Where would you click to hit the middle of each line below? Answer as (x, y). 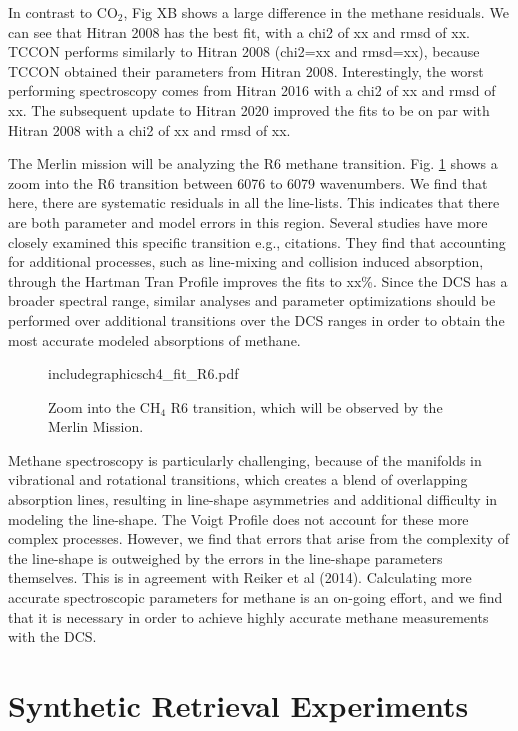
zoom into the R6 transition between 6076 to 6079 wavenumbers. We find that (248, 182)
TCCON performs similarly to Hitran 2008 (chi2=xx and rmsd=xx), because (244, 51)
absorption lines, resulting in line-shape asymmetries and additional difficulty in (253, 499)
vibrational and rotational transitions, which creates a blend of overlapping (238, 479)
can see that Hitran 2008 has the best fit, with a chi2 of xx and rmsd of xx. (239, 31)
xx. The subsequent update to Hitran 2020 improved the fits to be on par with (249, 109)
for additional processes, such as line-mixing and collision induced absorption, (246, 261)
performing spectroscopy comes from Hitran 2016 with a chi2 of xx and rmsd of (252, 90)
